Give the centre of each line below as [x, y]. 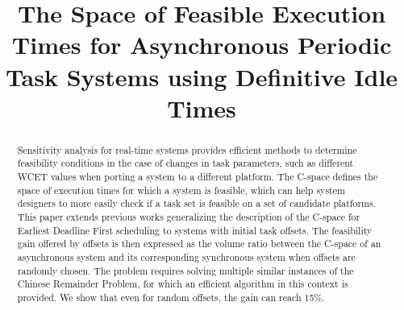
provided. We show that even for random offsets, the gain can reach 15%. [171, 297]
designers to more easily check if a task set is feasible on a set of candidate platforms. [197, 203]
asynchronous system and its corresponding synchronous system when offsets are [186, 256]
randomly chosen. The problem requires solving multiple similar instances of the [185, 270]
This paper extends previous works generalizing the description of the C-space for [189, 217]
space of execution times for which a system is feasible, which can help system [181, 190]
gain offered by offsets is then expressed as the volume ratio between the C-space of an [199, 244]
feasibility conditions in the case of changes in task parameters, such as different [185, 163]
